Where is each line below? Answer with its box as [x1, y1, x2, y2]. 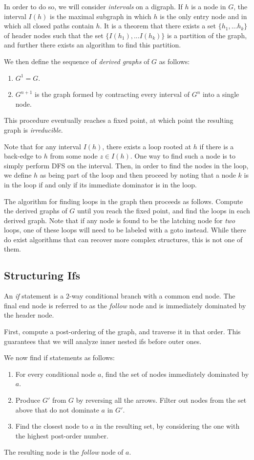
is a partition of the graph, [167, 30, 247, 40]
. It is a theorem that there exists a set [100, 21, 216, 31]
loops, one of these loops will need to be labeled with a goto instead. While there [4, 225, 246, 235]
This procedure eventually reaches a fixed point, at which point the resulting [4, 115, 233, 125]
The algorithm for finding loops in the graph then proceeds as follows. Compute [4, 196, 243, 206]
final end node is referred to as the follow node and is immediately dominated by [4, 300, 246, 310]
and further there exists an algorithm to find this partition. [4, 40, 181, 50]
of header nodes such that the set [4, 30, 104, 40]
